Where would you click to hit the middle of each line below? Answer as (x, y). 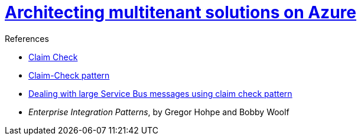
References (27, 38)
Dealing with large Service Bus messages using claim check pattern (160, 93)
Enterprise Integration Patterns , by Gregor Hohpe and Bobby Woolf (159, 112)
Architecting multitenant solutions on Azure (180, 12)
